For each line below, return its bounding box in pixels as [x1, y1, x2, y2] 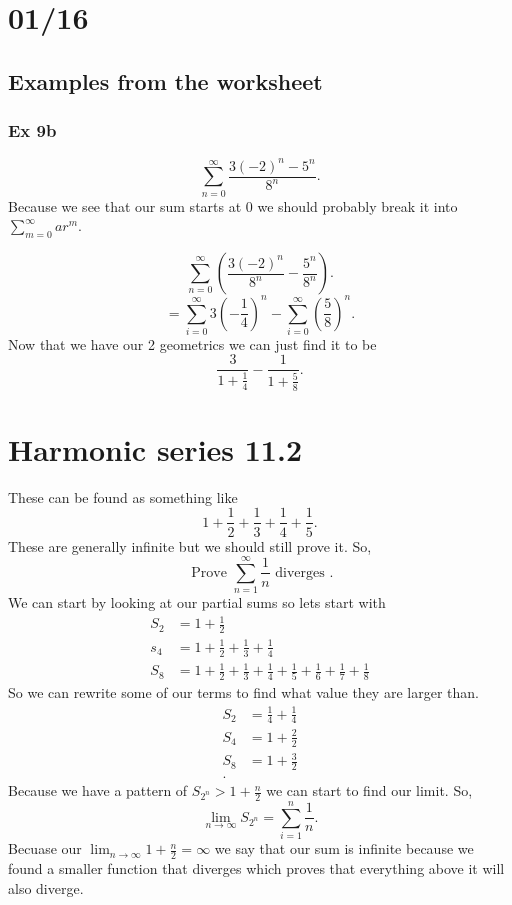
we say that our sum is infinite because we [214, 838, 474, 859]
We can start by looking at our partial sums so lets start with [8, 592, 386, 613]
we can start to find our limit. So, [266, 780, 473, 801]
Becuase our [8, 838, 82, 859]
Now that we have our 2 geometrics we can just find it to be [8, 333, 377, 354]
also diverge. [8, 877, 84, 898]
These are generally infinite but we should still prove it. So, [8, 535, 372, 556]
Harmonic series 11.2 [8, 428, 303, 469]
